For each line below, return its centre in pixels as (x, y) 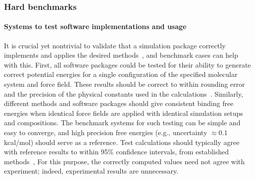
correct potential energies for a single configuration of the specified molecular (121, 74)
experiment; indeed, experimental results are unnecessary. (91, 171)
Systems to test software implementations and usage (95, 26)
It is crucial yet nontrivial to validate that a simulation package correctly (115, 45)
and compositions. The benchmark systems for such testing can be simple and (122, 123)
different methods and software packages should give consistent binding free (119, 103)
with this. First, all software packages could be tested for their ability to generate (127, 64)
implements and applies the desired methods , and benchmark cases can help (121, 55)
